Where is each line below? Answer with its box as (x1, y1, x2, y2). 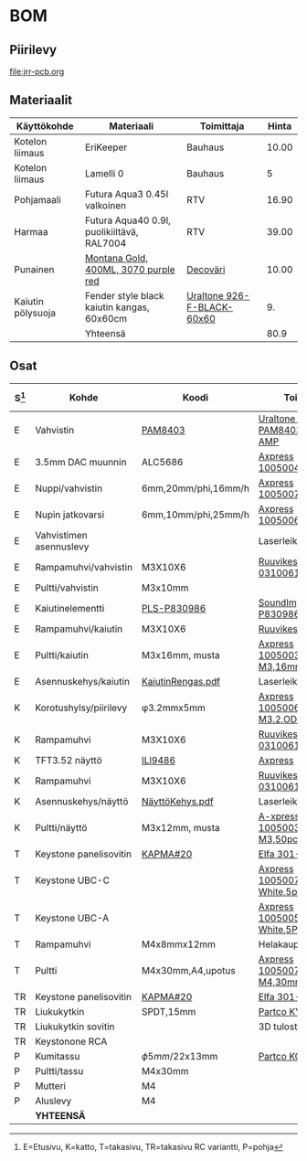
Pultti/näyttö (35, 821, 88, 834)
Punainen (14, 262, 55, 275)
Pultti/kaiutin (35, 648, 90, 661)
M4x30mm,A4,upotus (141, 964, 236, 976)
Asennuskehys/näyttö (35, 794, 129, 807)
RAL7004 (85, 237, 127, 250)
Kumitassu (35, 1049, 80, 1062)
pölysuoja (14, 306, 57, 319)
